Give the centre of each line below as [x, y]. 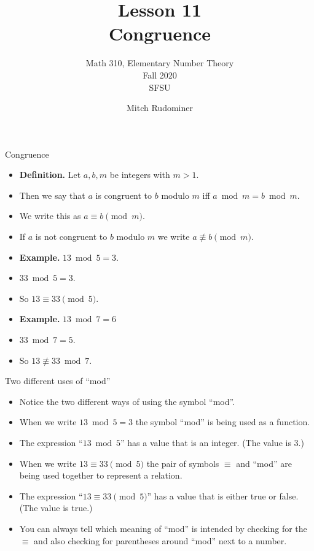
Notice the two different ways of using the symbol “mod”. [127, 401]
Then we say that [52, 195]
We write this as [50, 216]
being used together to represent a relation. [101, 475]
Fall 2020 [160, 75]
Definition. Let [50, 175]
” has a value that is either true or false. [223, 495]
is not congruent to [71, 237]
